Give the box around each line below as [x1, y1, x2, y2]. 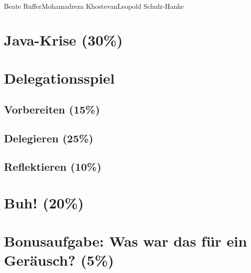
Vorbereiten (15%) [4, 101, 100, 116]
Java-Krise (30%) [4, 29, 123, 49]
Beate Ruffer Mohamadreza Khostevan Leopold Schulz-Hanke [4, 1, 184, 11]
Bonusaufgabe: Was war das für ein [4, 231, 247, 251]
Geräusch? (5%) [4, 250, 114, 270]
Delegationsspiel [4, 68, 115, 88]
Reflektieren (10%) [4, 159, 102, 174]
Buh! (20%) [4, 192, 84, 212]
